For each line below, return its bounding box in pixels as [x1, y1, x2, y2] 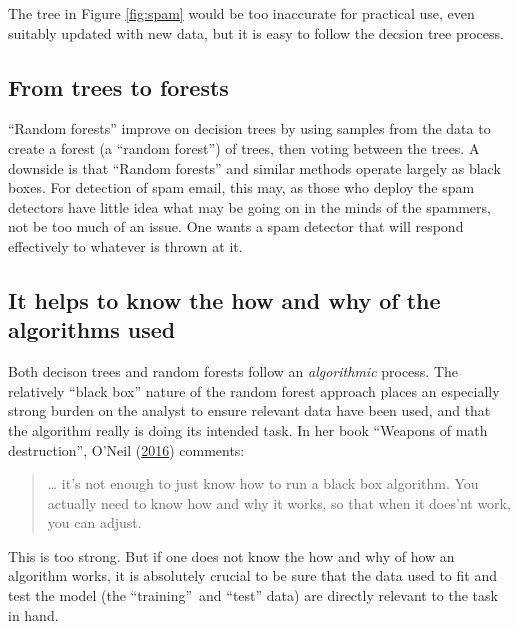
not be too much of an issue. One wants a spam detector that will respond [8, 216, 464, 237]
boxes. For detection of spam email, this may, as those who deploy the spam [8, 177, 475, 198]
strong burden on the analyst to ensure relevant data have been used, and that [8, 400, 491, 421]
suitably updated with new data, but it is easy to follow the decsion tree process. [8, 22, 504, 43]
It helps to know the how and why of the [8, 284, 441, 315]
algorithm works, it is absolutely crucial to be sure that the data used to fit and [8, 565, 497, 586]
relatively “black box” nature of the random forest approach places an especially [8, 380, 500, 401]
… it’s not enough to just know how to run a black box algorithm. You [47, 473, 479, 494]
